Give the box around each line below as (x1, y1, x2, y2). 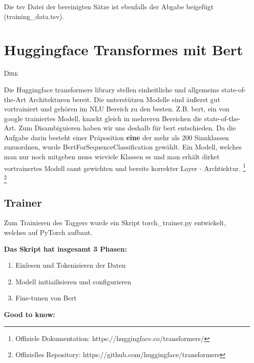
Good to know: (4, 309, 55, 319)
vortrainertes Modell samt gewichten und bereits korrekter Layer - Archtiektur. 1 (4, 161, 246, 173)
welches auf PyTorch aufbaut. (4, 227, 93, 237)
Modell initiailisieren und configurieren (15, 276, 131, 286)
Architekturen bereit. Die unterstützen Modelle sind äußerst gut (28, 94, 220, 104)
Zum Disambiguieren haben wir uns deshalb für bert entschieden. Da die (18, 123, 236, 133)
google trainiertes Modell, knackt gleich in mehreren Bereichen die (4, 113, 202, 123)
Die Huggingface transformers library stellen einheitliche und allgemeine (4, 84, 219, 94)
